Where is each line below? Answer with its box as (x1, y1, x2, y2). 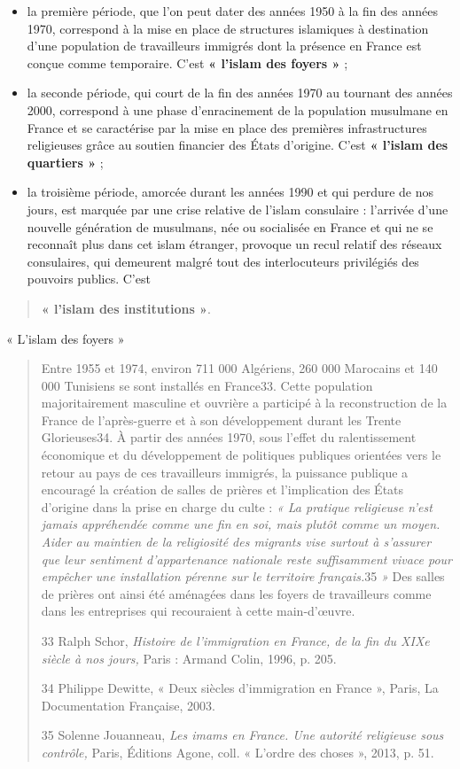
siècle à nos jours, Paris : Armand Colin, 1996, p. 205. (41, 649, 337, 667)
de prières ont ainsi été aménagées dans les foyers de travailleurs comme (41, 584, 432, 602)
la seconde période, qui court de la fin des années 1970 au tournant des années (27, 83, 453, 102)
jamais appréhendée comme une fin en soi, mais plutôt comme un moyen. (41, 515, 441, 533)
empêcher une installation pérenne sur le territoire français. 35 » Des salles (41, 567, 445, 586)
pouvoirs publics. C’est (27, 269, 151, 288)
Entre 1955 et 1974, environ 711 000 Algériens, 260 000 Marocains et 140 (41, 359, 438, 377)
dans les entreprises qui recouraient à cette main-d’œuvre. (41, 602, 355, 620)
